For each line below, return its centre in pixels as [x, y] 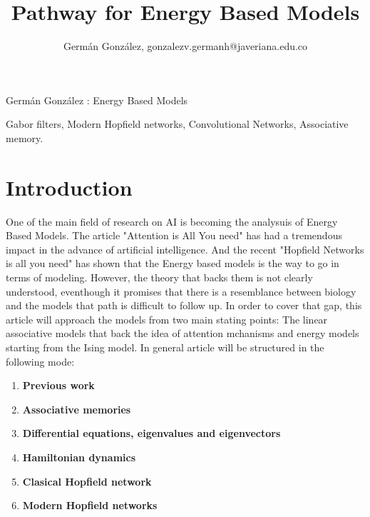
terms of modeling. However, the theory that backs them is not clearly [159, 277]
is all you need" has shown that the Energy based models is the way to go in [173, 263]
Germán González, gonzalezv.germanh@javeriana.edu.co [185, 46]
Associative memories [77, 409]
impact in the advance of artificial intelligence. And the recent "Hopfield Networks [185, 249]
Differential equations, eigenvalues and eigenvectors [151, 433]
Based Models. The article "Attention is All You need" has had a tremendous [174, 235]
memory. [25, 137]
